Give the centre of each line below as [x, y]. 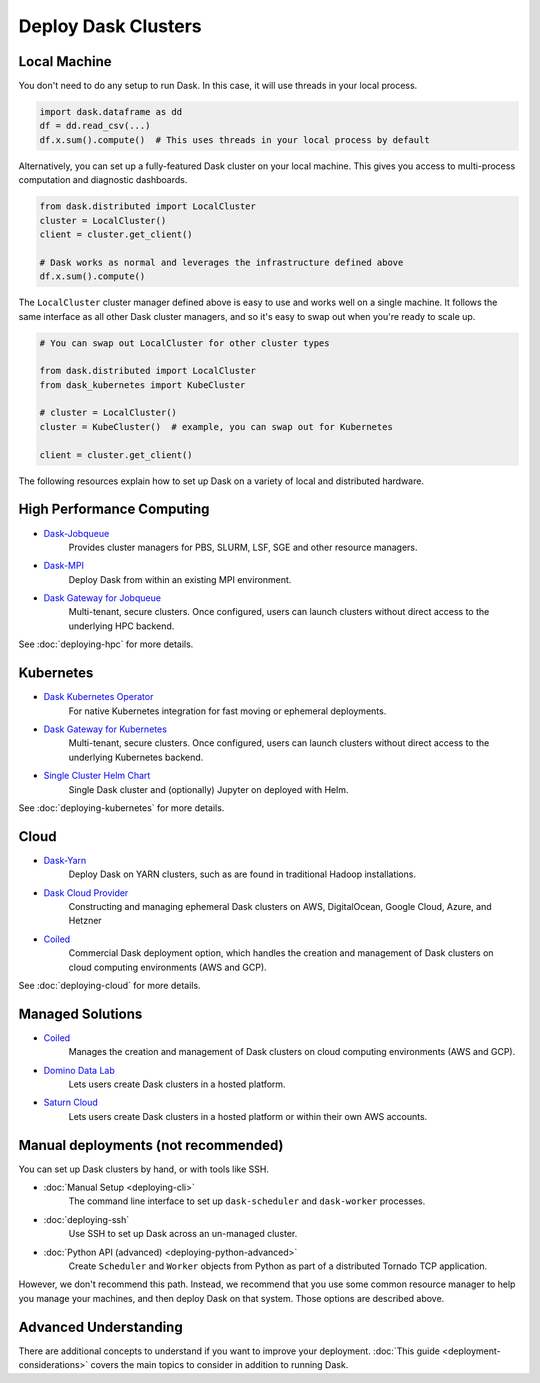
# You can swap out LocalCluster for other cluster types [184, 343]
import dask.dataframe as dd [111, 112]
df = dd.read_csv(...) [95, 126]
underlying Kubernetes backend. [136, 757]
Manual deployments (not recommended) [151, 1145]
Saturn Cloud [71, 1102]
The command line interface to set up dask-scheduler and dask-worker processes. [247, 1201]
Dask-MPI [64, 566]
